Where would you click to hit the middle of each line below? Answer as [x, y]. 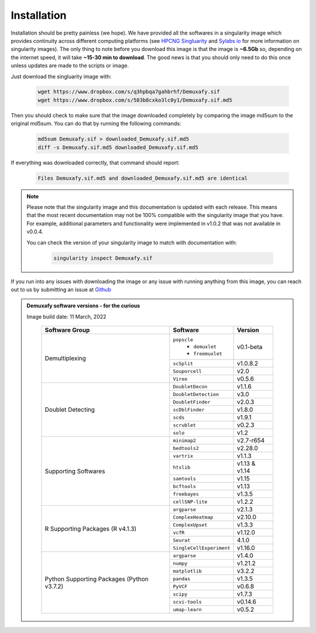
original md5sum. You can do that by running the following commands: [96, 124]
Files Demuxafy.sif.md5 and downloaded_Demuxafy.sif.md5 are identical [143, 178]
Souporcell [187, 371]
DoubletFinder [192, 402]
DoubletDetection [196, 394]
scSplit [183, 363]
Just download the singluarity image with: [61, 76]
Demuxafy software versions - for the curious [83, 306]
